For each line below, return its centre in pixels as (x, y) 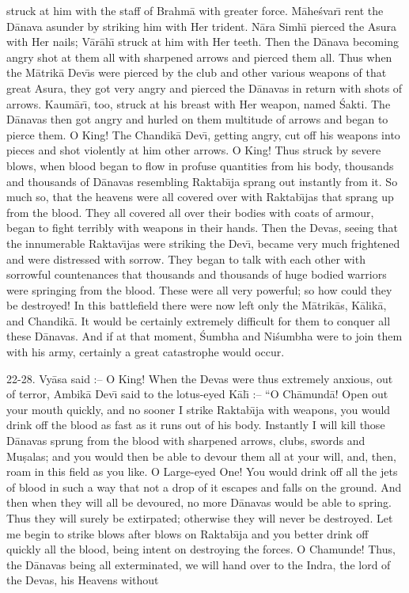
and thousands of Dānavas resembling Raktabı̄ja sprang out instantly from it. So (202, 181)
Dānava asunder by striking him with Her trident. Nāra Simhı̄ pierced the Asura (202, 26)
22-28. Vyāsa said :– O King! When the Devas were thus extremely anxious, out (200, 378)
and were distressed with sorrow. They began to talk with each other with (186, 258)
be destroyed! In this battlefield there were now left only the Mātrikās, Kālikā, (197, 305)
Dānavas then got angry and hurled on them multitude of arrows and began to (197, 119)
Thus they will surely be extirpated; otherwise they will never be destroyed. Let (200, 518)
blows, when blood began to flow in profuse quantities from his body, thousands (200, 165)
